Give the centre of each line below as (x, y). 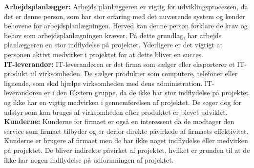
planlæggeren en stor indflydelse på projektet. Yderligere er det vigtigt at (114, 45)
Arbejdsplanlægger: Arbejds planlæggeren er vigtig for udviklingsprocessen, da (126, 6)
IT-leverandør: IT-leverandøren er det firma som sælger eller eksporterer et (119, 64)
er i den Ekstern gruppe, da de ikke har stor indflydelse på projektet (147, 93)
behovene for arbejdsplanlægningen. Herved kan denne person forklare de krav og (126, 26)
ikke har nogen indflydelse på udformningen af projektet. (89, 159)
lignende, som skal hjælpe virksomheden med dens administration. (103, 83)
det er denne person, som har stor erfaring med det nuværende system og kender (125, 16)
